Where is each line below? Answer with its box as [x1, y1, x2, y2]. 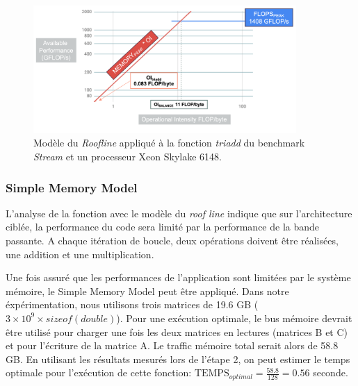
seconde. [313, 365, 348, 380]
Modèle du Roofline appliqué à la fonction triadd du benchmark [33, 135, 305, 150]
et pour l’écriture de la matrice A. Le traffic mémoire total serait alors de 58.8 [6, 338, 339, 353]
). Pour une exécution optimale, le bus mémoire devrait [116, 310, 352, 325]
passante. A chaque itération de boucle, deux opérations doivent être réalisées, [6, 233, 339, 247]
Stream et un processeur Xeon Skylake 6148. [33, 149, 222, 163]
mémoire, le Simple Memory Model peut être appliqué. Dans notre [6, 283, 289, 298]
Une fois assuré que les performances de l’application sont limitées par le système [6, 270, 351, 285]
